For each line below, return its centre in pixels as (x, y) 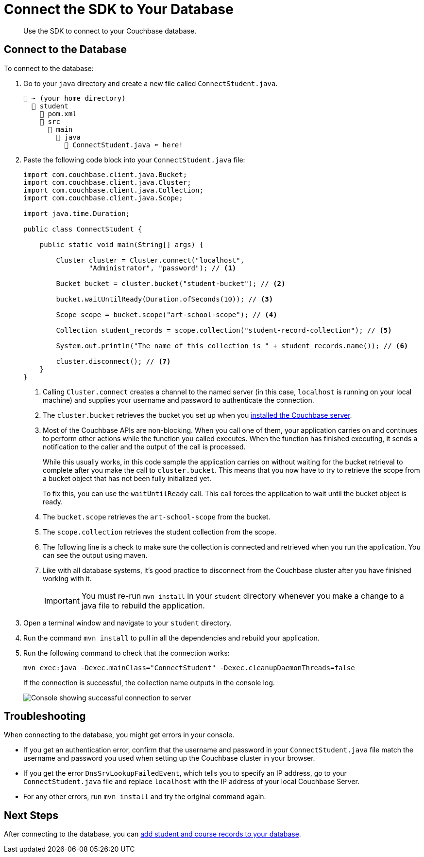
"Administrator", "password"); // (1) (162, 268)
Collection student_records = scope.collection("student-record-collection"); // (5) (224, 330)
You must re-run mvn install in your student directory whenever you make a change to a (243, 596)
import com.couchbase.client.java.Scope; (103, 198)
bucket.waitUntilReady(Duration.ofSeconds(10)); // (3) (165, 299)
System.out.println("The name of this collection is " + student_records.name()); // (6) (232, 346)
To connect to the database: (49, 68)
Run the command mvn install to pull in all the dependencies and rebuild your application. (171, 638)
